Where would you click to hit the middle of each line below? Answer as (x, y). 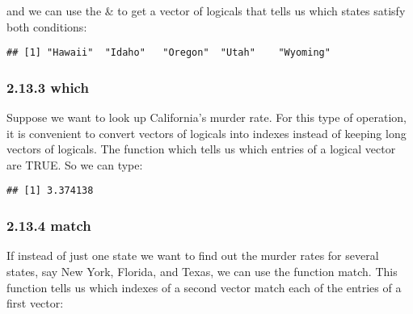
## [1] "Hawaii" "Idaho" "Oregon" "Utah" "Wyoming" (169, 53)
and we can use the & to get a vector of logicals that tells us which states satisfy (206, 10)
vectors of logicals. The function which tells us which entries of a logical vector (201, 149)
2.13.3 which (48, 87)
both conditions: (47, 26)
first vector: (35, 303)
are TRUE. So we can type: (75, 164)
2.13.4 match (49, 226)
